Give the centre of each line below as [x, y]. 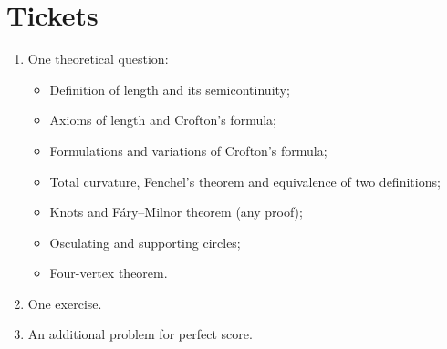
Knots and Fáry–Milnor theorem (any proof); [176, 212]
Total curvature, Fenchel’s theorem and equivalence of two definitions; [245, 181]
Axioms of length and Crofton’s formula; [163, 120]
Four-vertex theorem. [109, 273]
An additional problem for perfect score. [140, 334]
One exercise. [65, 303]
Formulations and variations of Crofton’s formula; [188, 150]
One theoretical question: [98, 59]
